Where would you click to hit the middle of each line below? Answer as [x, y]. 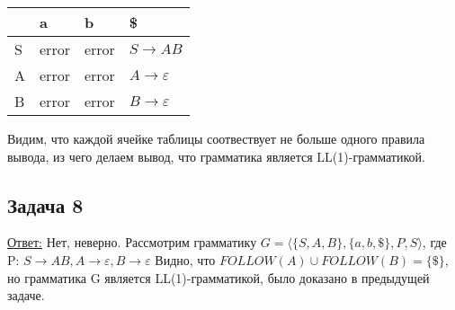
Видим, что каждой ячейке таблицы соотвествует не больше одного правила [216, 138]
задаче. [26, 295]
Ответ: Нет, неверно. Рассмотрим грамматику [132, 242]
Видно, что [185, 259]
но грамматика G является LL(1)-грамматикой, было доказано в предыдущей [219, 277]
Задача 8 [45, 204]
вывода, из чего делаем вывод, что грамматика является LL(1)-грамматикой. [216, 156]
